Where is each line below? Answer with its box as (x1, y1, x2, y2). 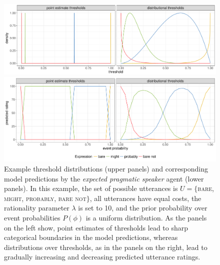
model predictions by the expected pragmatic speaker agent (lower (4, 173, 204, 183)
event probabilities (4, 212, 60, 222)
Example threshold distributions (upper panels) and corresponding (4, 163, 208, 174)
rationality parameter (4, 202, 69, 213)
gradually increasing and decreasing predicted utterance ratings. (4, 251, 200, 262)
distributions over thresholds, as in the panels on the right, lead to (4, 241, 207, 252)
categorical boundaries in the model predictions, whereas (4, 232, 178, 242)
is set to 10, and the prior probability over (78, 202, 207, 213)
